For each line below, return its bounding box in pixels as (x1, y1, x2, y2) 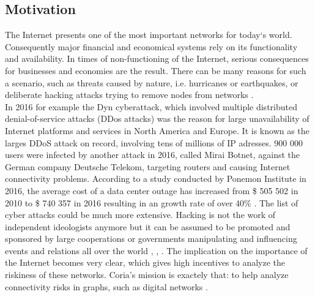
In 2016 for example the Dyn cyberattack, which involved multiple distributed (5, 100, 297, 113)
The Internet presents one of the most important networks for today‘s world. (5, 28, 292, 41)
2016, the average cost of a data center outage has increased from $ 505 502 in (5, 184, 298, 197)
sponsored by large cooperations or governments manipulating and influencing (5, 232, 297, 245)
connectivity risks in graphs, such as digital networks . (5, 280, 208, 293)
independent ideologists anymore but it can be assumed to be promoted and (5, 220, 291, 233)
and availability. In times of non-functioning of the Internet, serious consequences (5, 52, 309, 65)
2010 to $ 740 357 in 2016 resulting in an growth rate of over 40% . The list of (5, 196, 298, 209)
